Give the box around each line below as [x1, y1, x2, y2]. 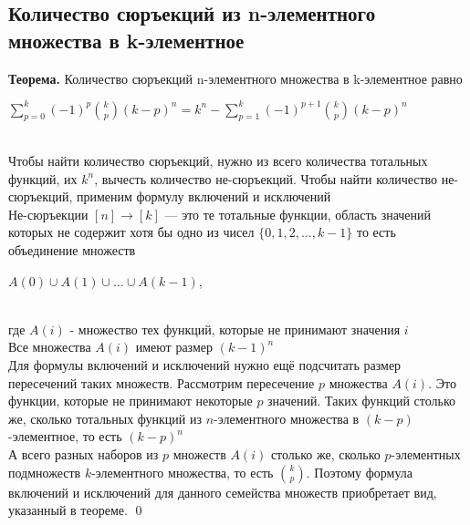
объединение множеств [8, 241, 136, 260]
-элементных [391, 444, 461, 463]
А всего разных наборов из [8, 444, 159, 463]
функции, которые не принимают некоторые [8, 391, 253, 410]
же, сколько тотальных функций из [8, 408, 202, 427]
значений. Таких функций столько [267, 391, 455, 410]
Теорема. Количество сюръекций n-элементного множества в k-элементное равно [8, 68, 463, 87]
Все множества [8, 337, 91, 356]
